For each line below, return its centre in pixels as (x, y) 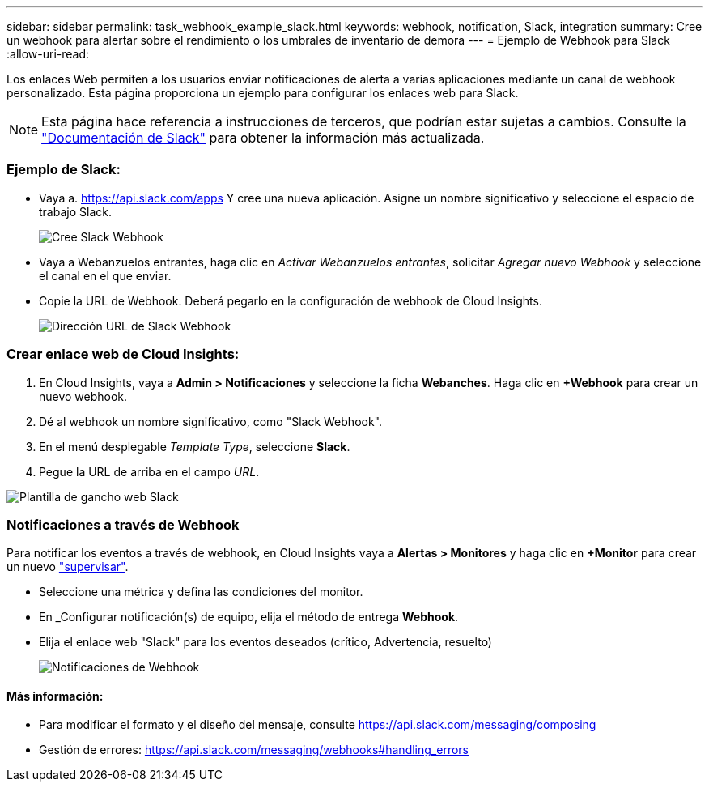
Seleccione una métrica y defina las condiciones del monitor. (201, 592)
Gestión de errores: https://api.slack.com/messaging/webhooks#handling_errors (254, 750)
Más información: (55, 696)
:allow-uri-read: (48, 54)
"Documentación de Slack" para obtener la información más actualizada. (263, 138)
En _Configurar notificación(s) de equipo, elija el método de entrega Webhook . (249, 617)
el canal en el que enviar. (105, 275)
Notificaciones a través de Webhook (123, 524)
